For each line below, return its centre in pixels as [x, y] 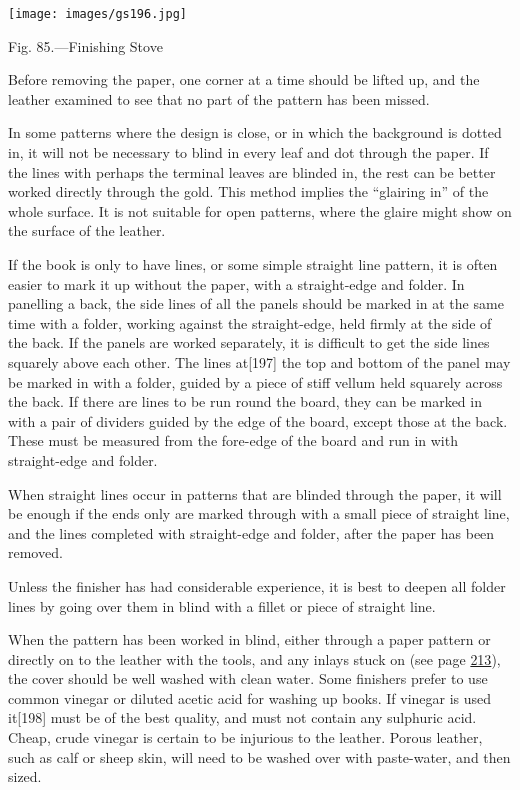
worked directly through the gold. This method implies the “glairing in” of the [248, 191]
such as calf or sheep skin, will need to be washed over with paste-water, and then [259, 756]
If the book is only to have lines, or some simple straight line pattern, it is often [253, 264]
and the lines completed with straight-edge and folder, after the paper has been [251, 532]
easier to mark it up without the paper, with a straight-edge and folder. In [236, 283]
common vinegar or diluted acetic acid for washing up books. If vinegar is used [250, 697]
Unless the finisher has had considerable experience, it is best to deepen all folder [257, 585]
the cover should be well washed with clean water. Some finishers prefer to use [248, 678]
